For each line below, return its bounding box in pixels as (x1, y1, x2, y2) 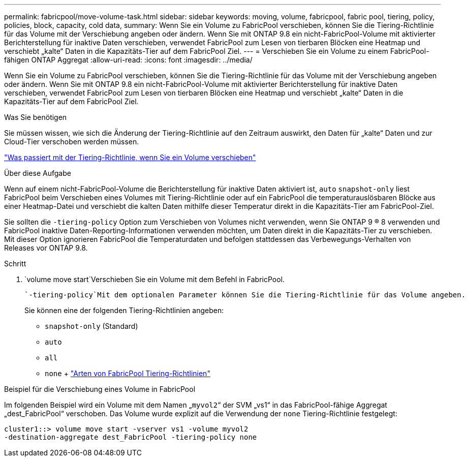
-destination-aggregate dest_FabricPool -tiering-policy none (4, 433, 257, 441)
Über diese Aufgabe (4, 169, 71, 177)
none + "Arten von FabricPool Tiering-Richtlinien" (45, 369, 210, 378)
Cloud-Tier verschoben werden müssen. (4, 137, 139, 146)
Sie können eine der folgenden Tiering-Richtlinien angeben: (24, 306, 224, 315)
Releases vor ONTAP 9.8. (4, 243, 88, 252)
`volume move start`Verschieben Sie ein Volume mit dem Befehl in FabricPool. (24, 275, 285, 284)
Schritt (4, 259, 26, 268)
